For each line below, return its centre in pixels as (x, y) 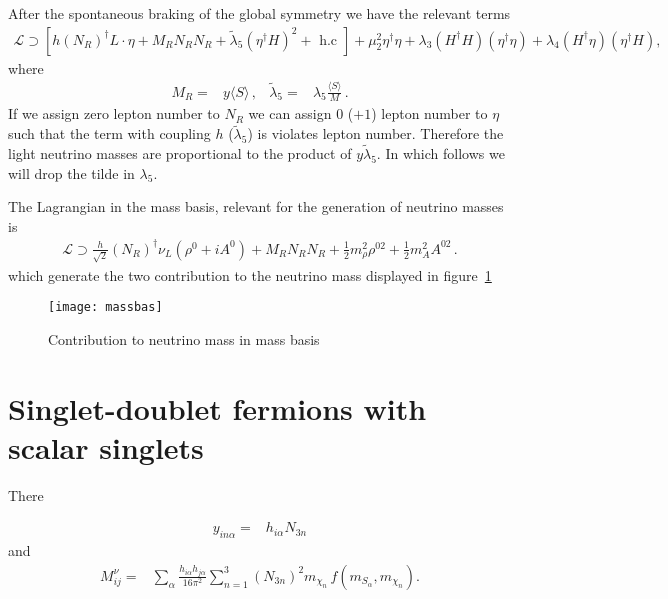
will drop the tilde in (71, 172)
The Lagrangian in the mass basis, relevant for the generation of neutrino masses (256, 206)
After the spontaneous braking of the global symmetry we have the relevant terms (259, 13)
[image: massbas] (105, 307)
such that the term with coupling (109, 133)
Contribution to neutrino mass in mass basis (184, 338)
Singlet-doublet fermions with (217, 407)
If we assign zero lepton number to (114, 113)
